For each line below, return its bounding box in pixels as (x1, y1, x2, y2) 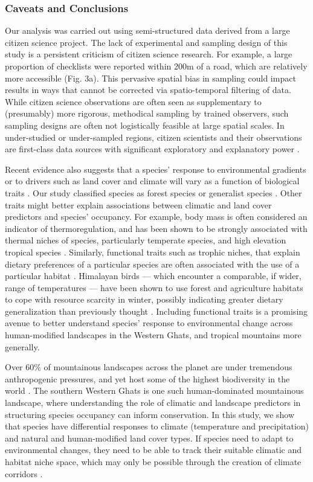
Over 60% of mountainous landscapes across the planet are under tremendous (5, 361, 292, 373)
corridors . (5, 467, 43, 480)
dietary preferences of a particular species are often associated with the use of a (5, 257, 300, 270)
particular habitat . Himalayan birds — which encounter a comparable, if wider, (5, 269, 302, 282)
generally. (5, 340, 40, 353)
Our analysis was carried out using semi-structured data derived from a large (5, 24, 290, 37)
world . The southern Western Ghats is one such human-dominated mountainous (5, 384, 304, 397)
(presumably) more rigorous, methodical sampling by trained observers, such (5, 107, 289, 120)
